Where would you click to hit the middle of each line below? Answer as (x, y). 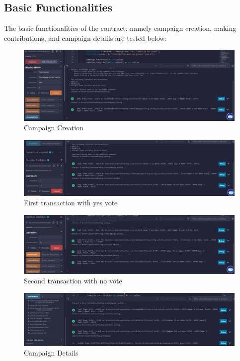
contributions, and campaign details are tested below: (85, 38)
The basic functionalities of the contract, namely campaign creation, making (120, 28)
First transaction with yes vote (71, 203)
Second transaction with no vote (73, 281)
